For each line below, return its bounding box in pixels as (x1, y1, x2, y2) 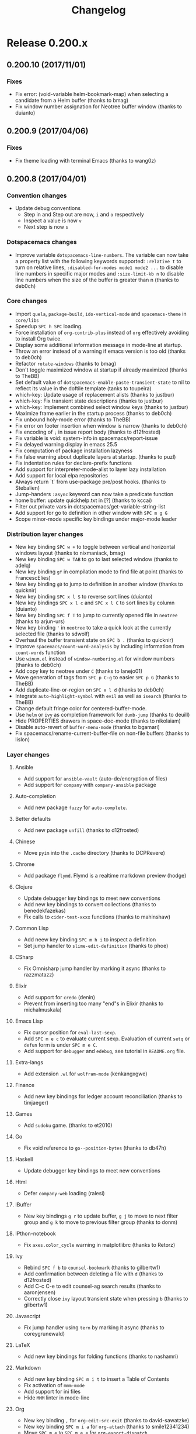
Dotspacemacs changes (6, 238, 78, 246)
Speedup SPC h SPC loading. (15, 322, 83, 329)
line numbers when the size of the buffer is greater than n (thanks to (15, 276, 180, 283)
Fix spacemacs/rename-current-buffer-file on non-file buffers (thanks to (15, 730, 190, 737)
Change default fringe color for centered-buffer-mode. (15, 705, 148, 712)
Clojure (15, 883, 33, 890)
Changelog (71, 4, 126, 17)
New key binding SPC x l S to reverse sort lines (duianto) (15, 593, 153, 600)
